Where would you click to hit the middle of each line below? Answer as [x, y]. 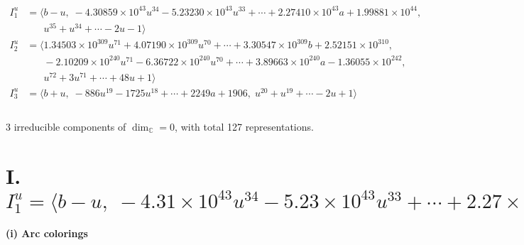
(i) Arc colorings [47, 233]
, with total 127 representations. [244, 126]
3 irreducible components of [66, 126]
